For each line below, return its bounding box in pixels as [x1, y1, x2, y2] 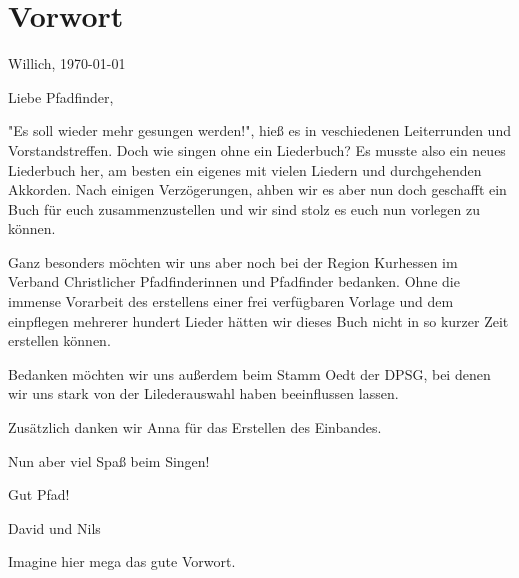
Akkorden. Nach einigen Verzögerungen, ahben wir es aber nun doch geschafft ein [8, 179, 507, 200]
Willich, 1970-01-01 [8, 53, 126, 74]
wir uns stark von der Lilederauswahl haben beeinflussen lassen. [8, 383, 399, 404]
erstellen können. [8, 330, 111, 351]
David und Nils [8, 517, 101, 538]
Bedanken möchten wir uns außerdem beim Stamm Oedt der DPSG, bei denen [8, 363, 491, 384]
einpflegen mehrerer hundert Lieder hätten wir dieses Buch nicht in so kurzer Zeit [8, 310, 509, 331]
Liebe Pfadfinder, [8, 86, 114, 107]
